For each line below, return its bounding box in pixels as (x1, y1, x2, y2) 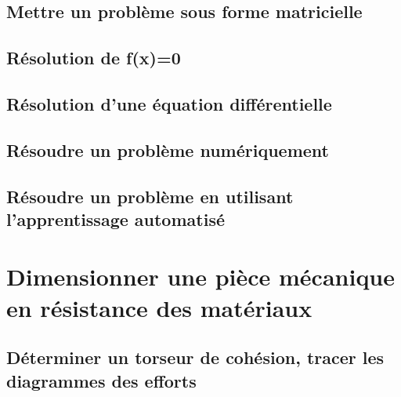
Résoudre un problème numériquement (6, 137, 329, 162)
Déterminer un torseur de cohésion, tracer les (6, 345, 385, 370)
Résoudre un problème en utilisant (6, 184, 294, 208)
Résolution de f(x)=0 (6, 46, 181, 70)
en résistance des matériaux (6, 291, 312, 323)
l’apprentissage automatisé (6, 206, 225, 231)
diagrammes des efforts (6, 368, 197, 392)
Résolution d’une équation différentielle (6, 91, 332, 115)
